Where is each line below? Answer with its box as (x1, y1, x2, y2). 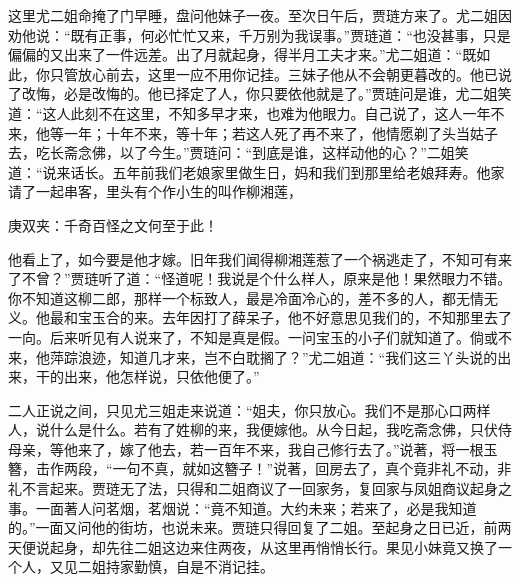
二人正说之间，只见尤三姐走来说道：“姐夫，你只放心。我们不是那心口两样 (8, 399, 491, 420)
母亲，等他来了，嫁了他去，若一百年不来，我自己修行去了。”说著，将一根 (8, 438, 484, 459)
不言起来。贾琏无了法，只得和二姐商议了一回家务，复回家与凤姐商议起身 (21, 478, 498, 499)
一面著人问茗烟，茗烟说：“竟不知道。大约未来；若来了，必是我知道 (35, 497, 477, 518)
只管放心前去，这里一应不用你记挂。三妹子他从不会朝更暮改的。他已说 (49, 63, 512, 84)
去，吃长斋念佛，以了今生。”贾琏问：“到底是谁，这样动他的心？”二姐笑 (8, 142, 469, 163)
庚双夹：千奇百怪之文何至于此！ (8, 214, 218, 235)
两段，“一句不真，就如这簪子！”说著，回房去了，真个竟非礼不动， (63, 458, 498, 479)
